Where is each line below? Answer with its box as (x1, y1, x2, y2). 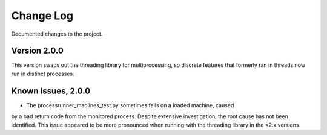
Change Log (11, 9, 74, 22)
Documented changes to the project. (11, 30, 103, 37)
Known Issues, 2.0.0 (11, 86, 91, 96)
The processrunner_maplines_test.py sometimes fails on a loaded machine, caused (26, 101, 234, 108)
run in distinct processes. (11, 70, 74, 77)
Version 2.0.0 (11, 46, 64, 56)
